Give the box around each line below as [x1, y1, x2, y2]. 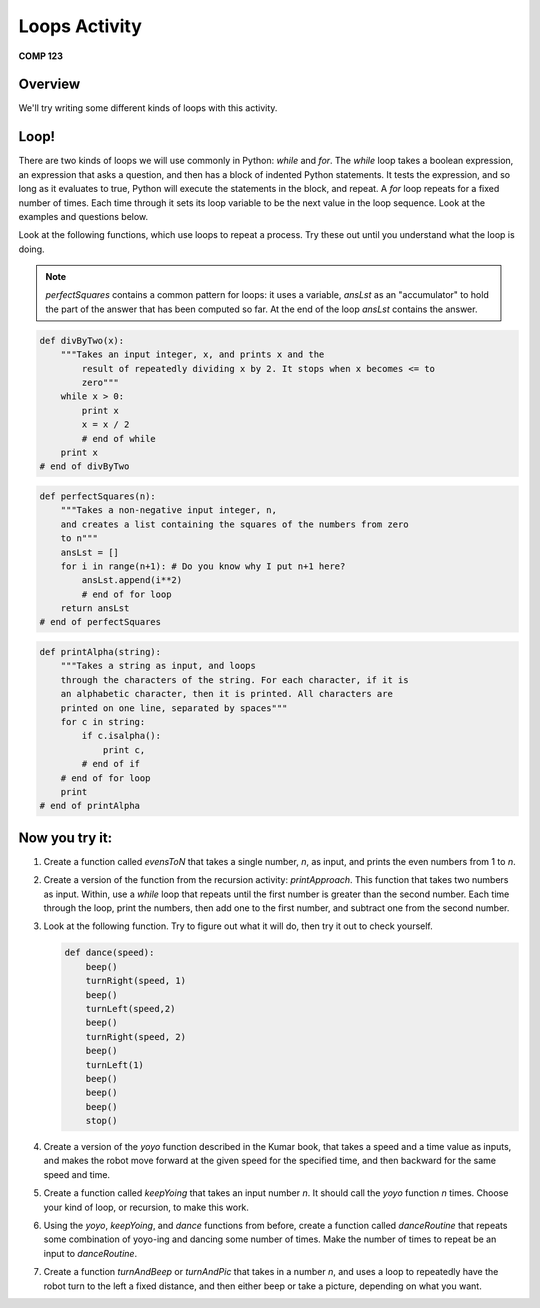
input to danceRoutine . [43, 1247, 138, 1259]
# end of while [81, 433, 157, 444]
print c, [102, 744, 146, 755]
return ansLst [60, 603, 130, 614]
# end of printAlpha [39, 800, 140, 812]
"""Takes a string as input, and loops [60, 660, 257, 672]
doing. [18, 243, 45, 255]
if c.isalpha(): [81, 730, 162, 742]
